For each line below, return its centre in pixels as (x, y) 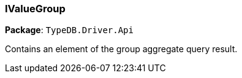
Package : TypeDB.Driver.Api (69, 30)
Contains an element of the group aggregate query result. (121, 49)
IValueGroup (35, 9)
